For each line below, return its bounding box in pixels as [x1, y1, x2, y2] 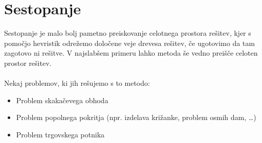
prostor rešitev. [4, 57, 52, 68]
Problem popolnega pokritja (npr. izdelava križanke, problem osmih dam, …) [16, 112, 256, 123]
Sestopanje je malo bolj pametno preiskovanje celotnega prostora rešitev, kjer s [4, 28, 251, 38]
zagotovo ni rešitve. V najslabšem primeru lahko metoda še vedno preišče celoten [4, 47, 258, 58]
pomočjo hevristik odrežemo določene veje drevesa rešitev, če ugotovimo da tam [4, 37, 255, 48]
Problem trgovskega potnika [16, 129, 105, 139]
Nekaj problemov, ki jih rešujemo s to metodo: [4, 78, 150, 88]
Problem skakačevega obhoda [16, 94, 108, 105]
